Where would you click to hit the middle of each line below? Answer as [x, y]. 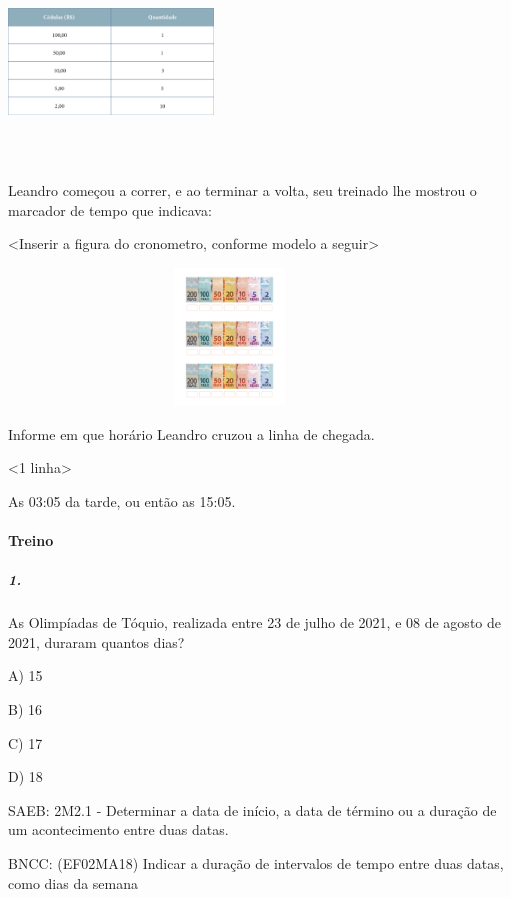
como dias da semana [73, 882]
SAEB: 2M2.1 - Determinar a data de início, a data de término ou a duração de [252, 809]
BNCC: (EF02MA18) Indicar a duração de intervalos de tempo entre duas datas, [256, 862]
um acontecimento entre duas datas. [118, 829]
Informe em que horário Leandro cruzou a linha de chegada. [191, 433]
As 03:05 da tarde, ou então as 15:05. [122, 500]
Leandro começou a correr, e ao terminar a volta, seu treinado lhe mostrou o [242, 190]
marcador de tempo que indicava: [110, 209]
